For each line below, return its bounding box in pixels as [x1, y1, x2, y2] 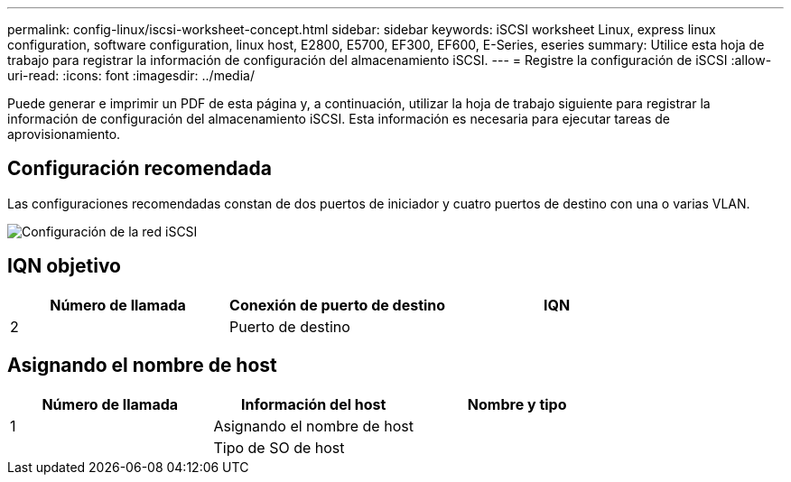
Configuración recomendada [7, 157, 272, 181]
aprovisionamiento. [7, 126, 121, 142]
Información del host [240, 394, 386, 413]
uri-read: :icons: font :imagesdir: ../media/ [7, 68, 255, 83]
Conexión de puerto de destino [229, 295, 446, 314]
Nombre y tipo [467, 394, 567, 413]
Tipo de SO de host [213, 438, 345, 457]
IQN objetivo [7, 255, 121, 278]
